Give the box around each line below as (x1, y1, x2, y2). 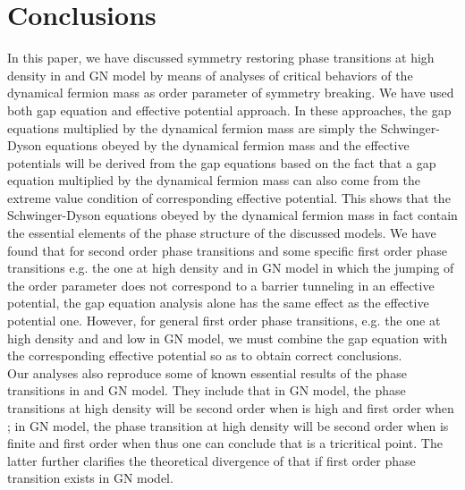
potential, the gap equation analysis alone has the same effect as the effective (7, 293, 429, 312)
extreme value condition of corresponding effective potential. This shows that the (7, 188, 451, 207)
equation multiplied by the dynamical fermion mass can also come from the (7, 171, 420, 190)
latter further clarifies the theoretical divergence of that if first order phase (7, 451, 416, 469)
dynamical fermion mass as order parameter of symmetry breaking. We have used (7, 83, 454, 102)
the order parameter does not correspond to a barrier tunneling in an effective (7, 275, 435, 294)
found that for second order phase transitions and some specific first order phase (7, 241, 448, 259)
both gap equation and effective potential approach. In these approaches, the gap (7, 100, 452, 119)
